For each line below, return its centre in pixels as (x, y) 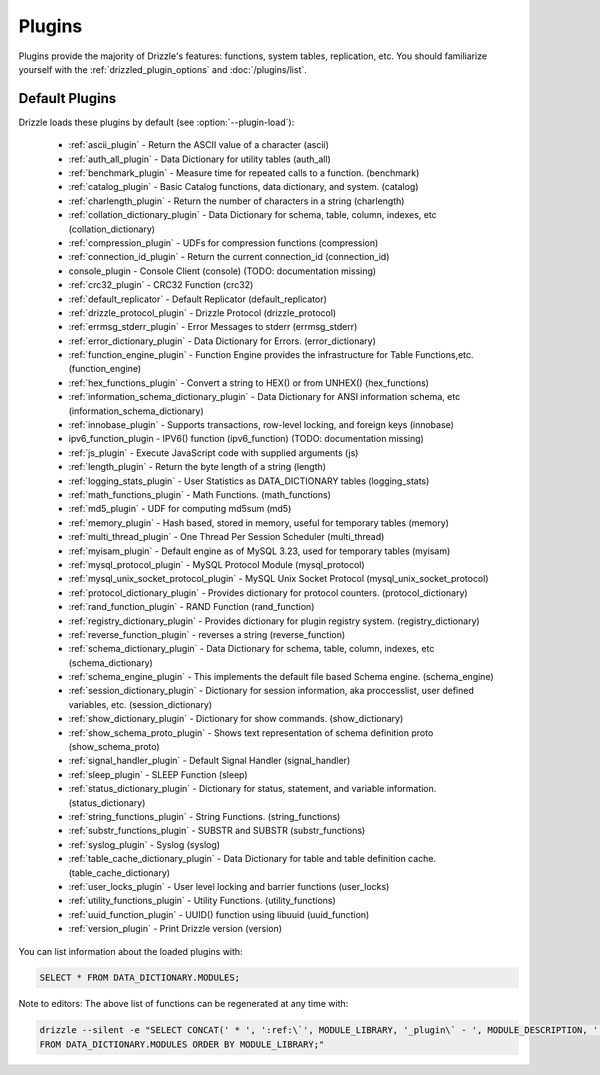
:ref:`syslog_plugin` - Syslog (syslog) (144, 844)
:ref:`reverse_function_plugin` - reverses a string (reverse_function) (207, 634)
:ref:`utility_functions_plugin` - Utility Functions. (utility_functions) (202, 901)
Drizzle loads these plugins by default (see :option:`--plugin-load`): (156, 122)
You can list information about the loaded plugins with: (131, 951)
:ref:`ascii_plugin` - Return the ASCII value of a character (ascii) (199, 145)
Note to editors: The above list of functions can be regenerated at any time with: (183, 1004)
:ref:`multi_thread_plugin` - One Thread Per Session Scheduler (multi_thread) (226, 537)
